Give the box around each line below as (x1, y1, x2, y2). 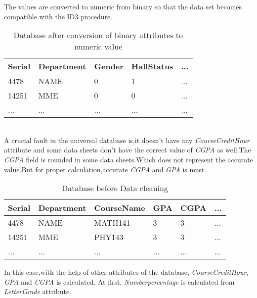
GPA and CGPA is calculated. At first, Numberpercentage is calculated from (4, 276, 235, 287)
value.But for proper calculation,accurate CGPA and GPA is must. (4, 164, 207, 174)
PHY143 (94, 231, 124, 243)
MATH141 (94, 217, 130, 229)
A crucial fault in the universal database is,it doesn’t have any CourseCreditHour (4, 135, 250, 145)
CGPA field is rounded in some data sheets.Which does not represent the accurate (4, 154, 253, 164)
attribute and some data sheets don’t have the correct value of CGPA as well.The (4, 145, 251, 155)
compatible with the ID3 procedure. (4, 11, 113, 21)
